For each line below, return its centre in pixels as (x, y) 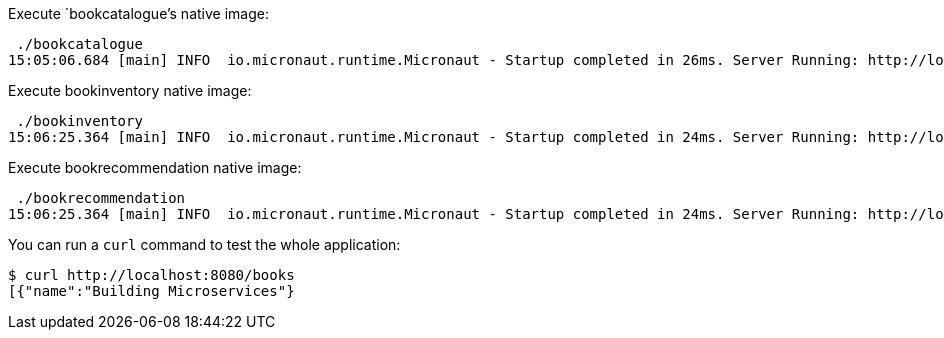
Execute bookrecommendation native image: (155, 167)
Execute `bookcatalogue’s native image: (138, 13)
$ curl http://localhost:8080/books (151, 275)
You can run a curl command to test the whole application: (204, 244)
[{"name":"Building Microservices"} (151, 291)
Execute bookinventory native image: (130, 90)
